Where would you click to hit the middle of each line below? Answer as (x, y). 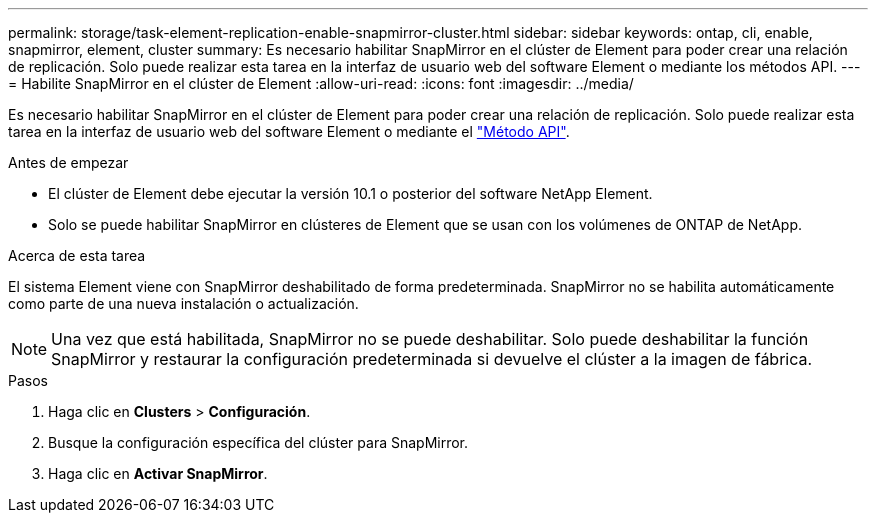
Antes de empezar (68, 162)
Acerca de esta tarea (77, 255)
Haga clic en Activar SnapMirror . (158, 473)
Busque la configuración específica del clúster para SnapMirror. (258, 442)
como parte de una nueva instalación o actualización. (183, 303)
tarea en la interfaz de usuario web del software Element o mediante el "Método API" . (289, 131)
